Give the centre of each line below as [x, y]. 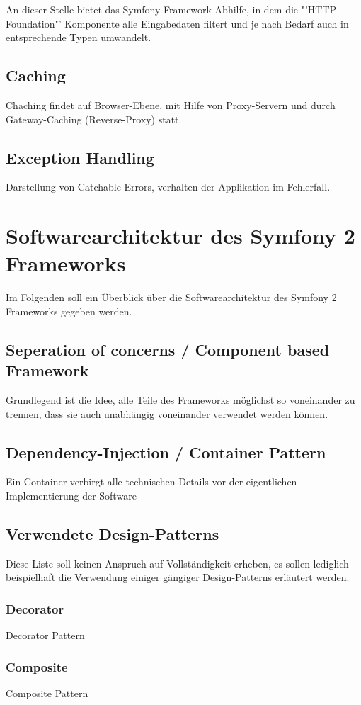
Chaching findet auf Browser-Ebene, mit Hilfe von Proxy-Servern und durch [171, 105]
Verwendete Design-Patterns [113, 534]
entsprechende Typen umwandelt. [79, 37]
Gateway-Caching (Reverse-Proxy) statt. [94, 119]
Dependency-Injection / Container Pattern [166, 452]
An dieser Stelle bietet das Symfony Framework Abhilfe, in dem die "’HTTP [171, 9]
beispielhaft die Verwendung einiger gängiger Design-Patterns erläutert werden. [178, 577]
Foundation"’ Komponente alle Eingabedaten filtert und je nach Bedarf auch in [177, 23]
